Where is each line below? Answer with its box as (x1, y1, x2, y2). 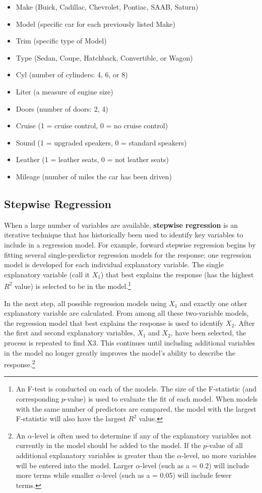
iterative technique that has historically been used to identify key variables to (4, 229, 243, 240)
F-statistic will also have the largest (16, 413, 126, 424)
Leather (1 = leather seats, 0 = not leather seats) (16, 154, 169, 165)
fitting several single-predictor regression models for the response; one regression (4, 249, 251, 260)
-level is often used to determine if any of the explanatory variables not (32, 430, 251, 440)
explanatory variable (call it (4, 269, 90, 279)
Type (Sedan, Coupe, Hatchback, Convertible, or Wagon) (16, 52, 193, 63)
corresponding (16, 393, 59, 404)
